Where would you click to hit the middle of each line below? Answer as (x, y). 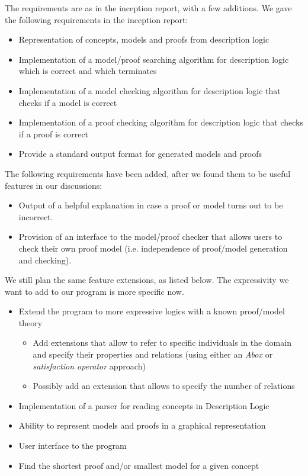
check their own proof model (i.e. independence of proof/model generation (153, 248)
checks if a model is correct (68, 102)
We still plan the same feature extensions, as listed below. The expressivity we (147, 280)
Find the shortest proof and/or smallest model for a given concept (139, 465)
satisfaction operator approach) (89, 366)
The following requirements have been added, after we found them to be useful (148, 173)
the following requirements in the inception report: (97, 19)
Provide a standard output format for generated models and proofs (140, 154)
